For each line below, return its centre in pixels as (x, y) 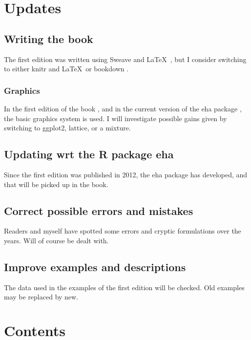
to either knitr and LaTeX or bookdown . (66, 69)
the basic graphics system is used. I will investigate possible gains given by (115, 118)
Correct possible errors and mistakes (99, 210)
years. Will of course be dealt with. (56, 240)
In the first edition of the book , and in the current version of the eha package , (123, 108)
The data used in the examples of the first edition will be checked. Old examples (124, 287)
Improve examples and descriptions (95, 266)
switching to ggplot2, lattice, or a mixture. (67, 128)
